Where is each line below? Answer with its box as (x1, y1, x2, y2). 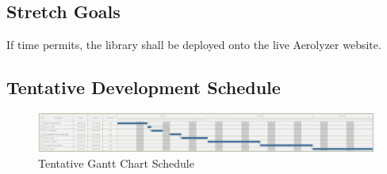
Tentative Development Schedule (6, 75, 281, 100)
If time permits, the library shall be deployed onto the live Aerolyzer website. (6, 36, 381, 53)
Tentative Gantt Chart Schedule (38, 154, 194, 171)
